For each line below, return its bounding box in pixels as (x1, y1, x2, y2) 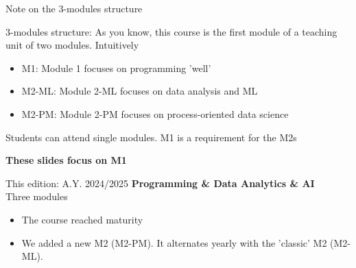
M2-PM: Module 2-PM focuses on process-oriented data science (21, 106, 289, 121)
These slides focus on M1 (5, 153, 127, 167)
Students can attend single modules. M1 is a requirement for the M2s (5, 130, 297, 144)
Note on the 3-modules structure (5, 1, 143, 15)
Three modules (5, 189, 68, 204)
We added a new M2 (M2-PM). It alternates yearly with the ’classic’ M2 (21, 235, 327, 249)
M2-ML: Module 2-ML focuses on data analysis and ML (21, 84, 258, 98)
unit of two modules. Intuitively (5, 38, 139, 52)
